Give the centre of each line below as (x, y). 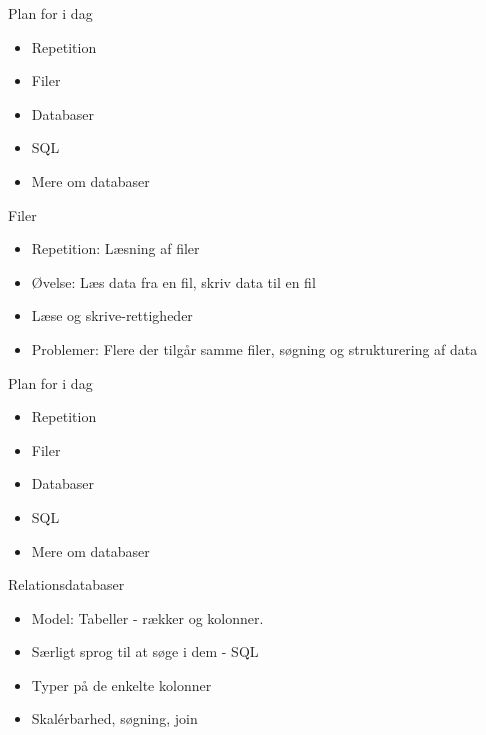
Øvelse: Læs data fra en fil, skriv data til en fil (173, 281)
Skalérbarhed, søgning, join (114, 718)
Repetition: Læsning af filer (115, 248)
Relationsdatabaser (66, 584)
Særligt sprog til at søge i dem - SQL (145, 651)
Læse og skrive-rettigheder (112, 315)
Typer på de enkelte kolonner (121, 684)
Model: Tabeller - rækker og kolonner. (147, 617)
